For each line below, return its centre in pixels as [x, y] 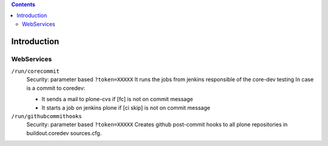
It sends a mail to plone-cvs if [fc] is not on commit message [118, 99]
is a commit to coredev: [56, 88]
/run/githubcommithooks [46, 116]
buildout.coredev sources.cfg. [64, 133]
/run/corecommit [36, 71]
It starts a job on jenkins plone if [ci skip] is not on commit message [126, 108]
